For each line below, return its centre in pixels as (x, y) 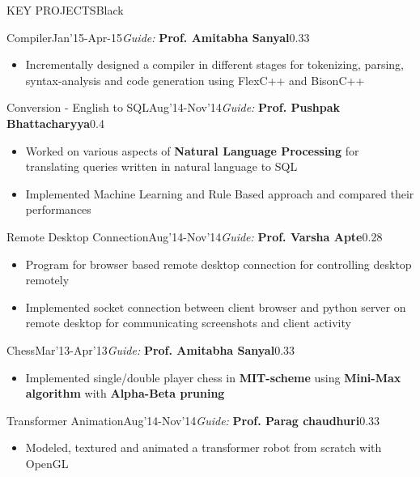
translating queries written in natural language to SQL (161, 166)
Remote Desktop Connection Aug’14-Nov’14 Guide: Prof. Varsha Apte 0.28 (195, 236)
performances (58, 209)
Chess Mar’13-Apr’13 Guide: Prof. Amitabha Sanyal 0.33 (151, 349)
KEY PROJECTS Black (65, 10)
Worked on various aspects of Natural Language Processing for (192, 150)
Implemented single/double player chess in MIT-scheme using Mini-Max (213, 377)
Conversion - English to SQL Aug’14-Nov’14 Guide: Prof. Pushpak (174, 107)
